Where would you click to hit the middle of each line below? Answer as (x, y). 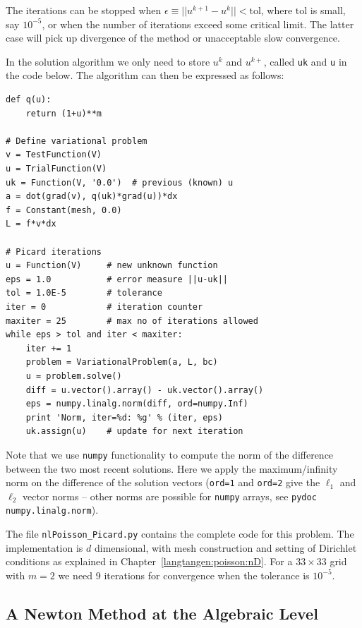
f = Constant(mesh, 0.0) (64, 210)
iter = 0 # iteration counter (104, 307)
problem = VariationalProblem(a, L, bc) (122, 362)
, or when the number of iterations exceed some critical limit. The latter (198, 24)
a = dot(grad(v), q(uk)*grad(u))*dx (92, 197)
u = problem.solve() (74, 376)
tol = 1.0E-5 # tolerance (84, 293)
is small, (328, 10)
